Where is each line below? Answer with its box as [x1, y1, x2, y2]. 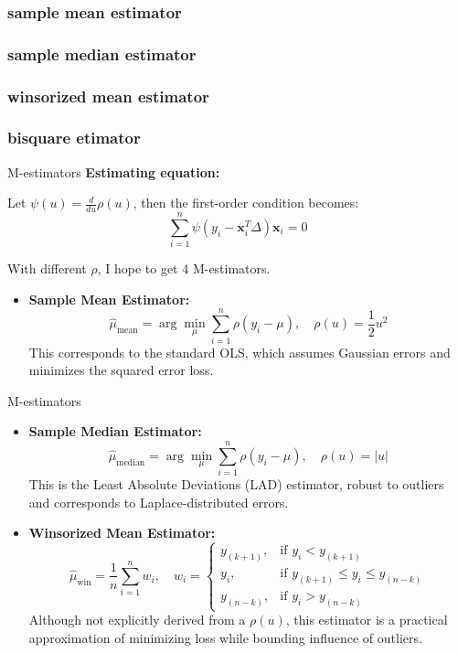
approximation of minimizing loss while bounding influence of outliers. [28, 627, 422, 647]
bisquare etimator [7, 126, 141, 149]
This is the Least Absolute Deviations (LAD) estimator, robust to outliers [28, 475, 444, 494]
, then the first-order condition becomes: [133, 193, 359, 212]
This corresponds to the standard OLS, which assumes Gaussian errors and [28, 342, 451, 361]
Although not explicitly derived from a [28, 610, 246, 629]
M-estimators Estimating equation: [7, 162, 220, 181]
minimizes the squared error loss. [28, 360, 214, 380]
